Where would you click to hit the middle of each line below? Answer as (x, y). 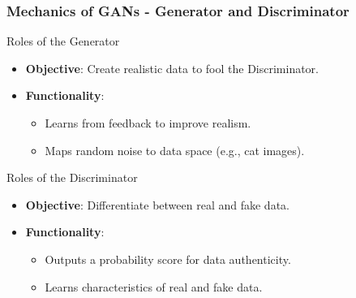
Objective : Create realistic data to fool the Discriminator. (172, 68)
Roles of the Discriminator (72, 177)
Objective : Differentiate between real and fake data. (157, 204)
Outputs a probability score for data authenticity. (168, 259)
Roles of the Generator (63, 41)
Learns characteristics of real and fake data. (154, 286)
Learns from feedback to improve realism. (148, 123)
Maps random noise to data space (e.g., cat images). (175, 150)
